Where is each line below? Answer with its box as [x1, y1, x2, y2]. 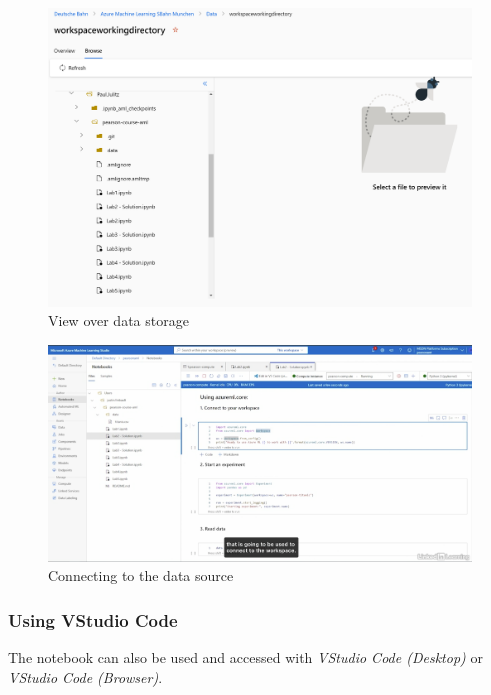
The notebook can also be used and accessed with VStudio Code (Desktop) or [8, 647, 483, 668]
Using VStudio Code [8, 608, 178, 632]
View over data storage [48, 310, 189, 331]
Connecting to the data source [48, 565, 234, 586]
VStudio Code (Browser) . [8, 666, 163, 687]
